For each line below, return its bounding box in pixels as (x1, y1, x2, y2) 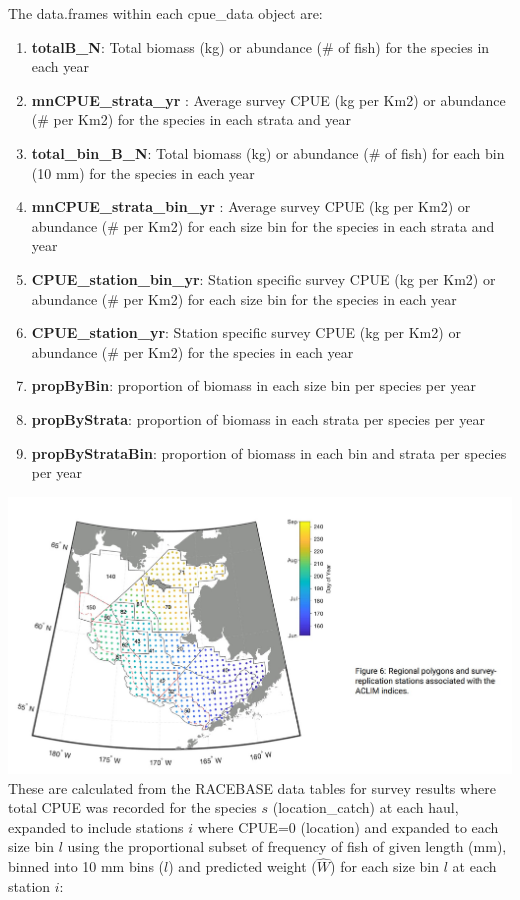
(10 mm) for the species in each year (31, 162, 255, 183)
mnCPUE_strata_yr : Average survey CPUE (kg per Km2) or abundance (31, 89, 506, 110)
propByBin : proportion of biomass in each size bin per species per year (31, 375, 477, 396)
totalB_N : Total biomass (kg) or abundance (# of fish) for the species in (31, 36, 490, 57)
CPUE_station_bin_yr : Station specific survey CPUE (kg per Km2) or (31, 268, 496, 289)
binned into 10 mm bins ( (8, 856, 165, 877)
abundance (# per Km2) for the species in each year (31, 341, 354, 362)
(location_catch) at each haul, (272, 797, 459, 818)
